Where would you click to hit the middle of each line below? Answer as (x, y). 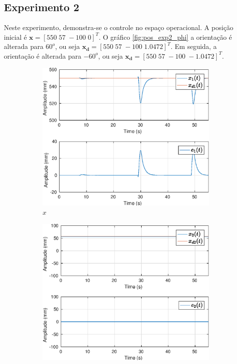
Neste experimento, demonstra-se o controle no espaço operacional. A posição (119, 27)
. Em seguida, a (193, 46)
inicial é (15, 37)
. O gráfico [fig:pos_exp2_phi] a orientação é (165, 37)
